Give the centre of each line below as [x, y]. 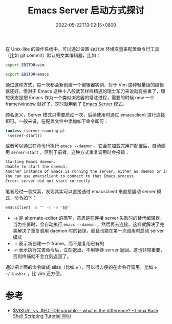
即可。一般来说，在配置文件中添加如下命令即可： [57, 121]
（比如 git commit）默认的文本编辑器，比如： [53, 55]
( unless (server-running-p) [35, 131]
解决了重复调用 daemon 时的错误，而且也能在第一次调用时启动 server [91, 230]
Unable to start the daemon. [36, 167]
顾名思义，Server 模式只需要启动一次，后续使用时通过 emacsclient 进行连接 [85, 114]
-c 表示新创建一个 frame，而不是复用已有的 [58, 243]
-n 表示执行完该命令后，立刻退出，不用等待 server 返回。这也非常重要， [89, 250]
